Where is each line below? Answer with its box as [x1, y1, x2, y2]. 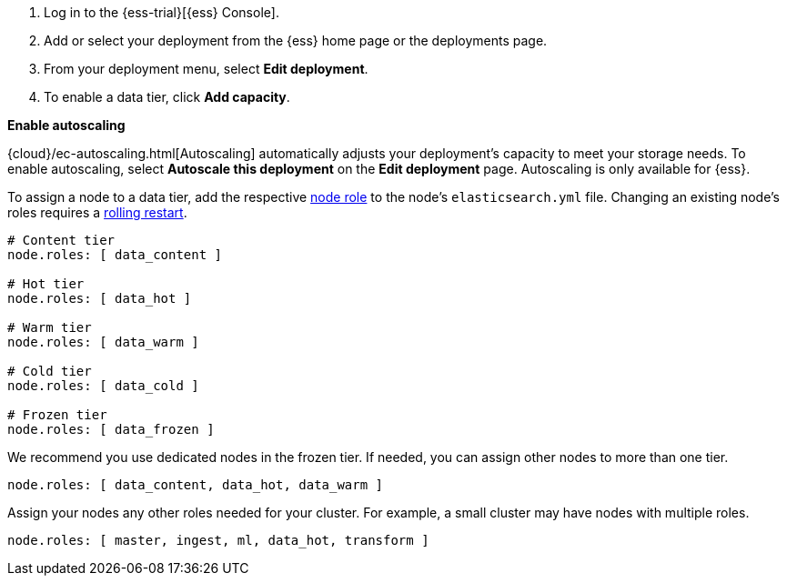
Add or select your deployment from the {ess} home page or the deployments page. [44, 33, 548, 48]
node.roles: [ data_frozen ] [7, 422, 215, 437]
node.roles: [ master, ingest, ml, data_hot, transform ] [7, 533, 429, 548]
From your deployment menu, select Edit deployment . [44, 61, 368, 76]
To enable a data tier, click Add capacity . [44, 89, 290, 105]
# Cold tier [7, 364, 92, 378]
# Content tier [7, 233, 116, 247]
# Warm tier [7, 320, 92, 335]
